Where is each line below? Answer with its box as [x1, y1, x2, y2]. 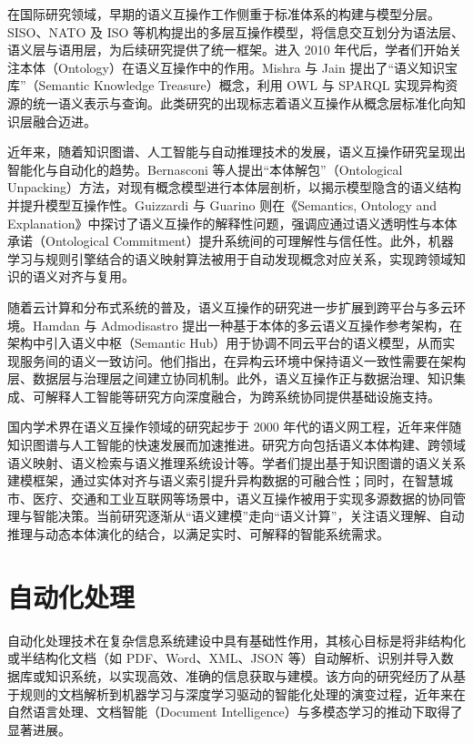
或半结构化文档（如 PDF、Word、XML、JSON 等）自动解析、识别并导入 [7, 648, 441, 668]
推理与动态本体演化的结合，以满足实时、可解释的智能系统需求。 [7, 525, 389, 544]
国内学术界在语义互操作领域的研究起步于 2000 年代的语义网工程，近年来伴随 [7, 417, 462, 436]
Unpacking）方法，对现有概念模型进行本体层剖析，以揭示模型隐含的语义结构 [7, 178, 461, 197]
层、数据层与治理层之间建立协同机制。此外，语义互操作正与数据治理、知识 [7, 369, 453, 388]
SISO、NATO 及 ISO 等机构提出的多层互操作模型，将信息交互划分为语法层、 [7, 22, 465, 41]
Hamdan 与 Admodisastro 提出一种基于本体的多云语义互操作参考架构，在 [32, 315, 463, 334]
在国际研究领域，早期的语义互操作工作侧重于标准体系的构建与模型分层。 [7, 5, 440, 23]
